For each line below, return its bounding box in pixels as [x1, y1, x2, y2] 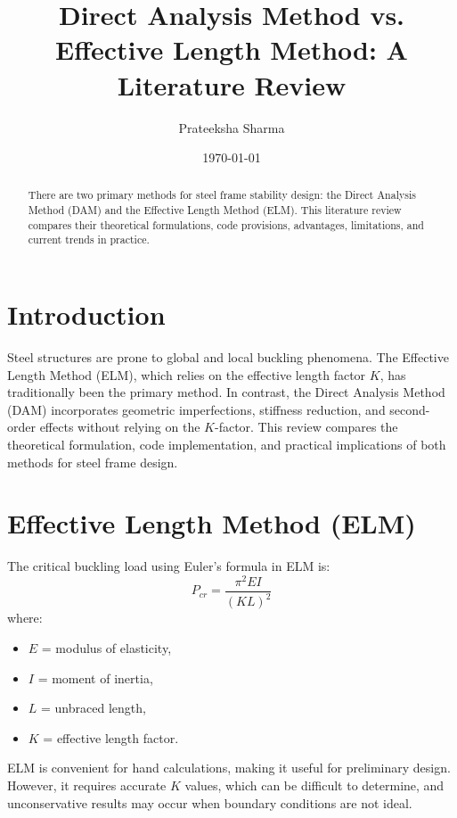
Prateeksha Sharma [178, 118, 285, 136]
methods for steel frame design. [7, 452, 178, 471]
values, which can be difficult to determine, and [184, 775, 445, 794]
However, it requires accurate [7, 775, 167, 794]
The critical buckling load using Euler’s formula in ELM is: [7, 557, 331, 575]
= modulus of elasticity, [41, 639, 172, 657]
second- [389, 400, 430, 418]
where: [7, 608, 43, 627]
